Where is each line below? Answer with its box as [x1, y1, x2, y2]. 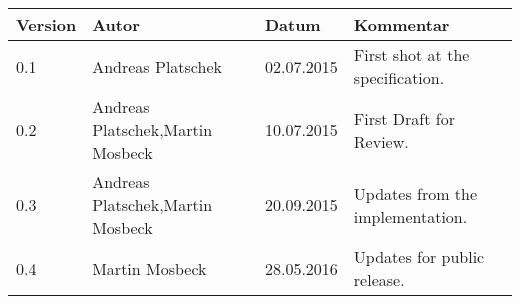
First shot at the [353, 43, 470, 66]
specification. [353, 66, 445, 89]
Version [16, 13, 77, 36]
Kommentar [353, 13, 450, 36]
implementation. [353, 204, 468, 228]
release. [353, 268, 405, 291]
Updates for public [353, 245, 485, 268]
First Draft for [353, 106, 455, 130]
